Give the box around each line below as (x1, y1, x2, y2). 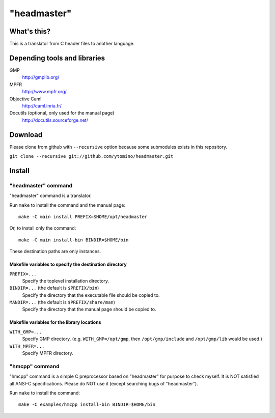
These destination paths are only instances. (9, 248, 101, 255)
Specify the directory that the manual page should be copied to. (22, 306, 156, 313)
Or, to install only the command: (9, 225, 76, 231)
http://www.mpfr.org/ (22, 89, 67, 95)
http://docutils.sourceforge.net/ (22, 117, 89, 123)
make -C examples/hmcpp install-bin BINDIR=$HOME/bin (18, 402, 155, 407)
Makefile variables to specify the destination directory (9, 261, 127, 267)
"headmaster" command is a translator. (9, 192, 92, 199)
